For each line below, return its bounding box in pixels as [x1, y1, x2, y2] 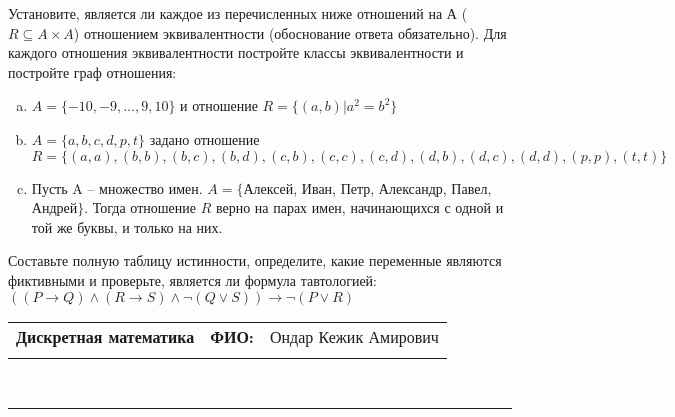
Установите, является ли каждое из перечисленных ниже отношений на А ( [8, 3, 468, 23]
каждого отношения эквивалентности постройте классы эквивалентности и [8, 42, 464, 63]
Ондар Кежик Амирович [269, 324, 439, 348]
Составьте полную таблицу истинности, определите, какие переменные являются [8, 250, 502, 271]
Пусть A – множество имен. [31, 177, 203, 198]
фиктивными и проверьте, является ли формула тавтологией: [8, 269, 377, 290]
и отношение [180, 95, 258, 116]
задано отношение [149, 128, 260, 149]
